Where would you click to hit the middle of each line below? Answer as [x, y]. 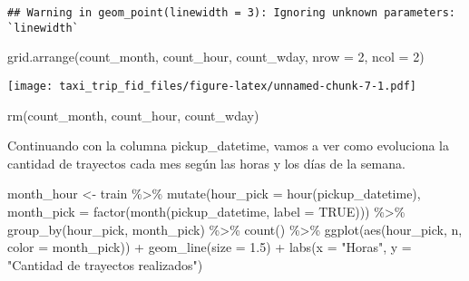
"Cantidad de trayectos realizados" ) [105, 264]
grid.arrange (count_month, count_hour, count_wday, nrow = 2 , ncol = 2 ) [216, 57]
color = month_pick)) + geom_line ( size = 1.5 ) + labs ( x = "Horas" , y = [210, 247]
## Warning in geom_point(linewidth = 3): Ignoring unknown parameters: [231, 13]
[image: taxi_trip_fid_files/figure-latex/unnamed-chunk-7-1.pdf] [212, 86]
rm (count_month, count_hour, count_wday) [133, 115]
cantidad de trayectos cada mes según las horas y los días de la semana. [206, 163]
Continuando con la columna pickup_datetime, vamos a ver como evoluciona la [228, 145]
